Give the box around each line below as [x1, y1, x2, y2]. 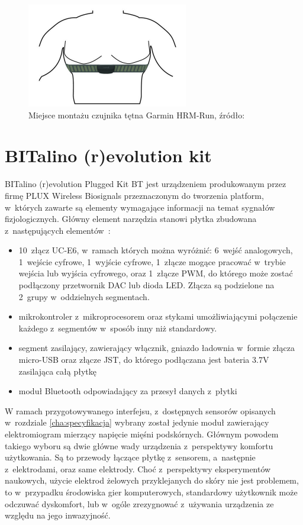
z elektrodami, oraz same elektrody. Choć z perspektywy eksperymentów [5, 462, 271, 475]
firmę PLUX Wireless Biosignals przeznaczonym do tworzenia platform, [5, 189, 264, 201]
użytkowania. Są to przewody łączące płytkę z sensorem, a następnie [5, 451, 256, 463]
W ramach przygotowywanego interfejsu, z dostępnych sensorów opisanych [5, 404, 276, 417]
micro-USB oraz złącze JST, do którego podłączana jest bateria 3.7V [18, 353, 269, 366]
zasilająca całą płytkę [18, 365, 96, 377]
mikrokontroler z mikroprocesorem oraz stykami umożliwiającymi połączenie [18, 310, 298, 323]
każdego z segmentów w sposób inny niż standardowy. [18, 321, 217, 334]
